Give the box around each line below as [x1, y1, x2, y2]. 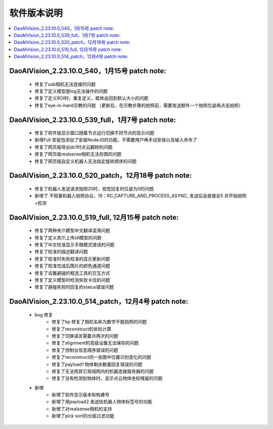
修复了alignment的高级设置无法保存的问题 [52, 340, 139, 346]
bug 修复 [34, 311, 53, 318]
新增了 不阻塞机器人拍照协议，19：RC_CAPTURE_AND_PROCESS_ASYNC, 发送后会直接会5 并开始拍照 [34, 193, 247, 199]
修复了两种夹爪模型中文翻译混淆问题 [34, 227, 110, 233]
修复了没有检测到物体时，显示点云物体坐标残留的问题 [52, 375, 163, 382]
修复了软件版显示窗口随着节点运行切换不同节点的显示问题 [34, 130, 154, 136]
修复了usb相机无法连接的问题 [34, 81, 96, 87]
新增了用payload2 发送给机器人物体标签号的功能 [52, 399, 153, 405]
